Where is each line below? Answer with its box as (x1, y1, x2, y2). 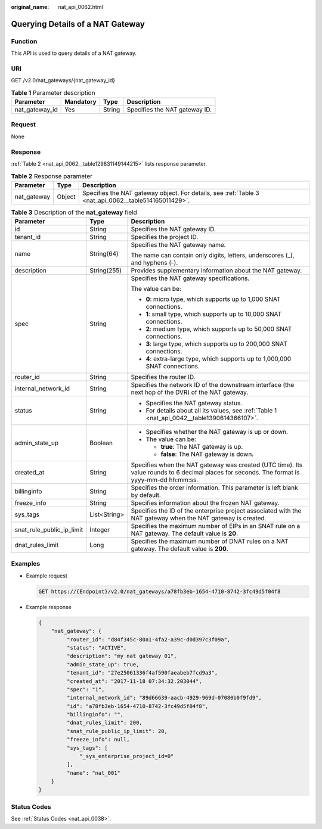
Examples (11, 560, 41, 568)
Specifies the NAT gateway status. (145, 399, 243, 408)
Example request (26, 572, 68, 579)
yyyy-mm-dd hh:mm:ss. (131, 476, 199, 484)
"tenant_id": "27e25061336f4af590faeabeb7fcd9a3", (66, 669, 218, 676)
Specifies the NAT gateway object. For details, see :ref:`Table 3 (82, 188, 259, 197)
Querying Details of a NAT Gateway (11, 18, 145, 29)
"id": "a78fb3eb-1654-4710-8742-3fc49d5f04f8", (66, 703, 209, 709)
